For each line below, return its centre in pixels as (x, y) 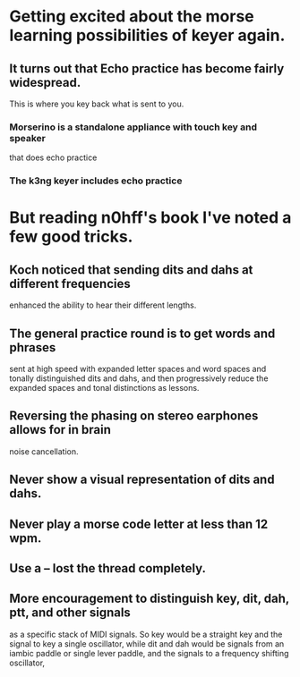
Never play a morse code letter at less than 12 (139, 524)
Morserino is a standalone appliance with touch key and (133, 127)
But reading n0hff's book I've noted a (150, 218)
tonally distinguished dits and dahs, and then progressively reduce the (139, 378)
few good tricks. (71, 237)
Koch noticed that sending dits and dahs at (131, 270)
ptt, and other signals (70, 613)
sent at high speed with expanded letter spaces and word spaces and (138, 369)
